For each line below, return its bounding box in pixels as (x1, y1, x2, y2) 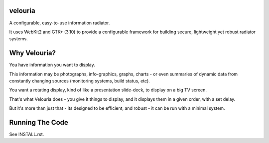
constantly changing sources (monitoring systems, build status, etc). (9, 77, 150, 84)
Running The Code (9, 118, 68, 127)
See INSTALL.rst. (9, 132, 44, 138)
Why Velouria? (9, 49, 56, 57)
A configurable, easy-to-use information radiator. (9, 20, 110, 26)
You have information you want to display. (9, 62, 96, 68)
